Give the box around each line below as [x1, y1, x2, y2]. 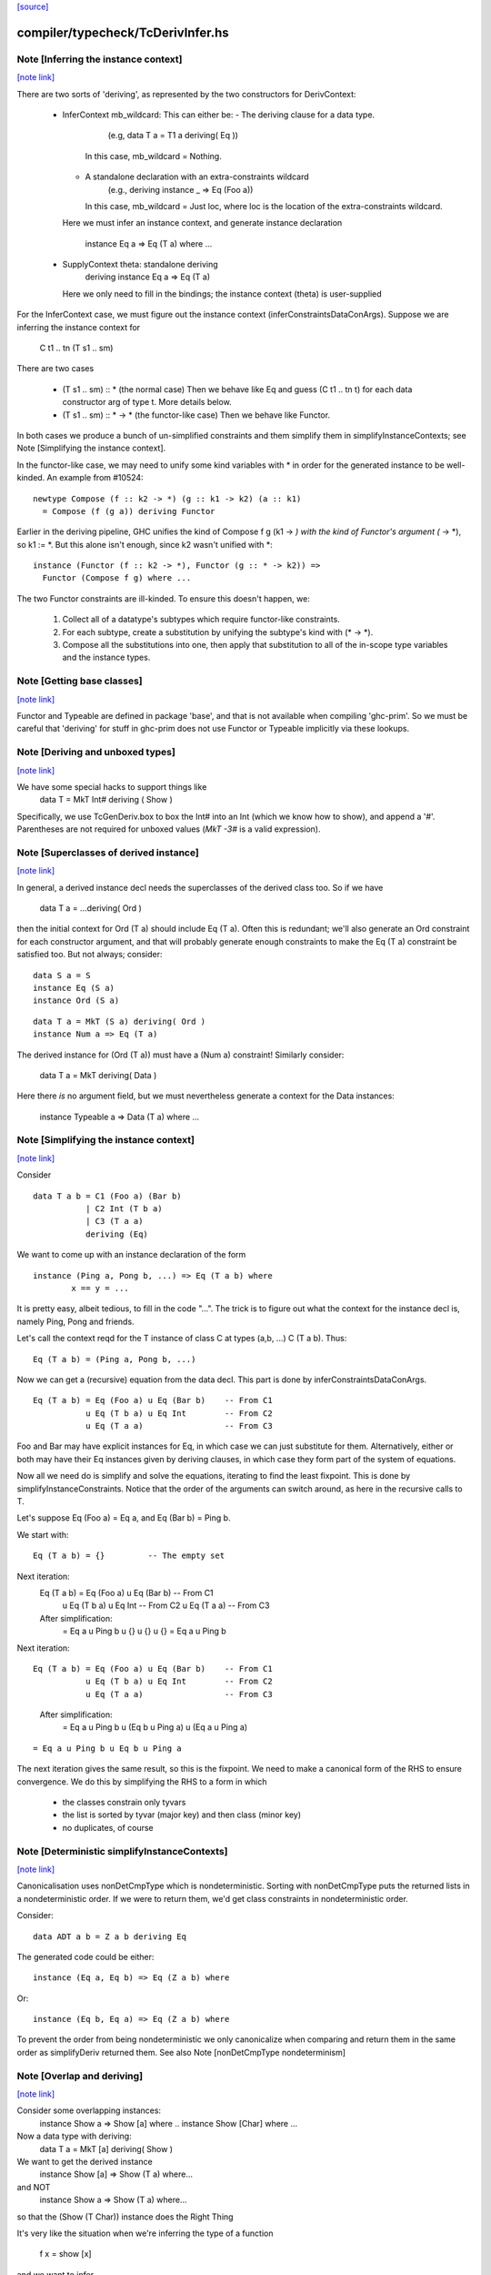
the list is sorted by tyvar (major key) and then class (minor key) [62, 1809, 302, 1820]
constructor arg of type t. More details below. [62, 397, 232, 408]
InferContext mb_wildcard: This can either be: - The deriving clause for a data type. [62, 109, 376, 120]
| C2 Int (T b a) [85, 1203, 163, 1214]
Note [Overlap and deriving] [16, 2069, 144, 2082]
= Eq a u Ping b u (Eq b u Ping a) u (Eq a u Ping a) [62, 1722, 248, 1733]
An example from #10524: [46, 472, 145, 483]
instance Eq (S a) [33, 983, 115, 993]
